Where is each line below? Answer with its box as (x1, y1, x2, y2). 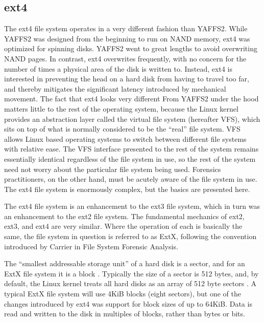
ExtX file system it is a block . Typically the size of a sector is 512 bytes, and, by (4, 268, 259, 278)
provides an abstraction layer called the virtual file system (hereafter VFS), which (4, 113, 260, 124)
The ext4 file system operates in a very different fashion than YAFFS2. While (4, 23, 248, 34)
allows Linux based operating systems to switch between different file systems (4, 133, 247, 144)
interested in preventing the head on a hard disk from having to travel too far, (4, 73, 249, 84)
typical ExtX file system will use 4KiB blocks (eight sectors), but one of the (4, 288, 242, 299)
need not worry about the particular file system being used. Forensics (4, 163, 221, 174)
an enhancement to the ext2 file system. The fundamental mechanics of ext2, (4, 210, 245, 221)
